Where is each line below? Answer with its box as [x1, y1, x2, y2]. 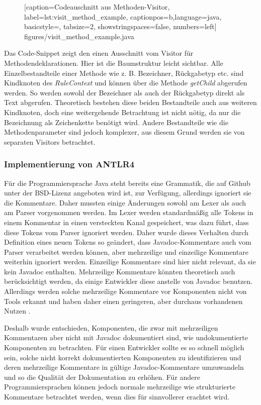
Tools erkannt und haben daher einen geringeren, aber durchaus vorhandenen [4, 295, 243, 306]
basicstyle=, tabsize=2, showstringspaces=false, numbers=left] [24, 21, 217, 32]
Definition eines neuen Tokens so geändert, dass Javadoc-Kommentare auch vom [4, 237, 251, 247]
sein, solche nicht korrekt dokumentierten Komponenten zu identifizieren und [4, 352, 241, 362]
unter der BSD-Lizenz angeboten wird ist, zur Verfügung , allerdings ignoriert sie [4, 187, 251, 198]
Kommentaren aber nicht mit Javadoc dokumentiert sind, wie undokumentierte [4, 332, 248, 343]
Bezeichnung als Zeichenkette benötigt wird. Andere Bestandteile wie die [4, 117, 228, 127]
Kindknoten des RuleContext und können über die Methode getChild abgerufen [4, 77, 247, 88]
